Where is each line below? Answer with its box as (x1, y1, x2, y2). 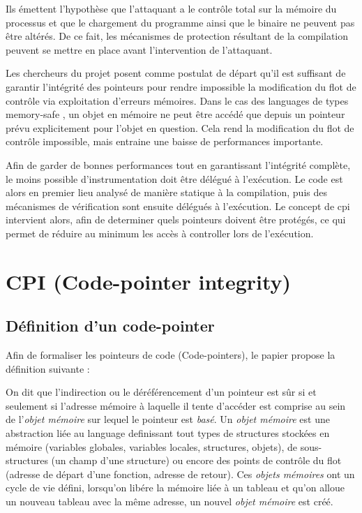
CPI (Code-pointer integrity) (6, 267, 292, 295)
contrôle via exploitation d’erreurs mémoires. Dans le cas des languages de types (6, 93, 349, 107)
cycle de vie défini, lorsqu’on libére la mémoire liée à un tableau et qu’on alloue (6, 480, 345, 495)
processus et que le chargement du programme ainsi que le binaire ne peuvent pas (6, 15, 355, 29)
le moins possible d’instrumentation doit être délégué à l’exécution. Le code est (6, 171, 343, 186)
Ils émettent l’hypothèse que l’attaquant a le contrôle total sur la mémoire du (6, 1, 337, 15)
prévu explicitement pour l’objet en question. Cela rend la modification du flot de (6, 120, 354, 135)
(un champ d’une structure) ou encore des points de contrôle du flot (51, 453, 342, 468)
